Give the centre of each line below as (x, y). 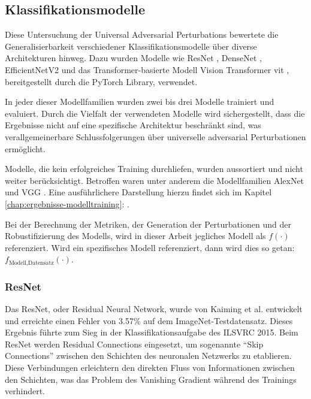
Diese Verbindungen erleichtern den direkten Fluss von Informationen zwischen (150, 367)
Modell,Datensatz (31, 263)
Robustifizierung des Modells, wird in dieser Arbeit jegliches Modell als (135, 236)
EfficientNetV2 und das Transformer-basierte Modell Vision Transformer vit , (147, 69)
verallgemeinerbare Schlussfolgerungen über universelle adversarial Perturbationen (155, 136)
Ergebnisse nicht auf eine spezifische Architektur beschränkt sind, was (133, 125)
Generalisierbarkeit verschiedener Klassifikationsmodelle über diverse (131, 46)
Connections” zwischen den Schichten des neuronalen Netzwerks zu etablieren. (148, 356)
